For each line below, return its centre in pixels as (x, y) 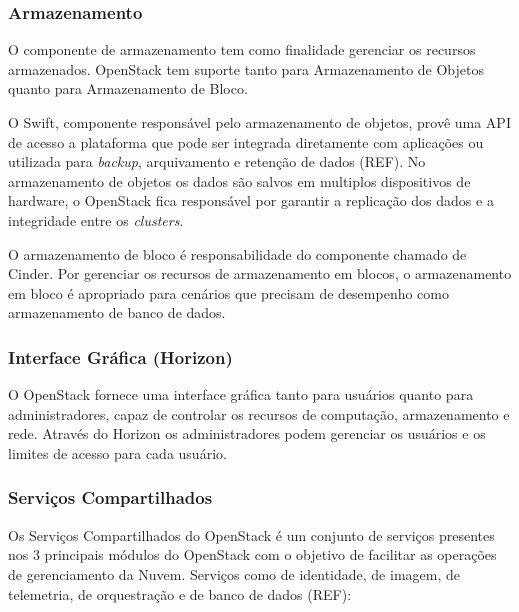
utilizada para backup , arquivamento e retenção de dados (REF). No (217, 161)
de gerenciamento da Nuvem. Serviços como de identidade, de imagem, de (234, 573)
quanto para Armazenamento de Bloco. (128, 88)
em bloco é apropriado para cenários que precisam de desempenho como (228, 292)
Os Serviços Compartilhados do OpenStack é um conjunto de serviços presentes (251, 534)
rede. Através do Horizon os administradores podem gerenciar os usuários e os (247, 433)
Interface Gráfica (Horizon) (120, 356)
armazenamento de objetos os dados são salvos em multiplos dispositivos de (239, 180)
